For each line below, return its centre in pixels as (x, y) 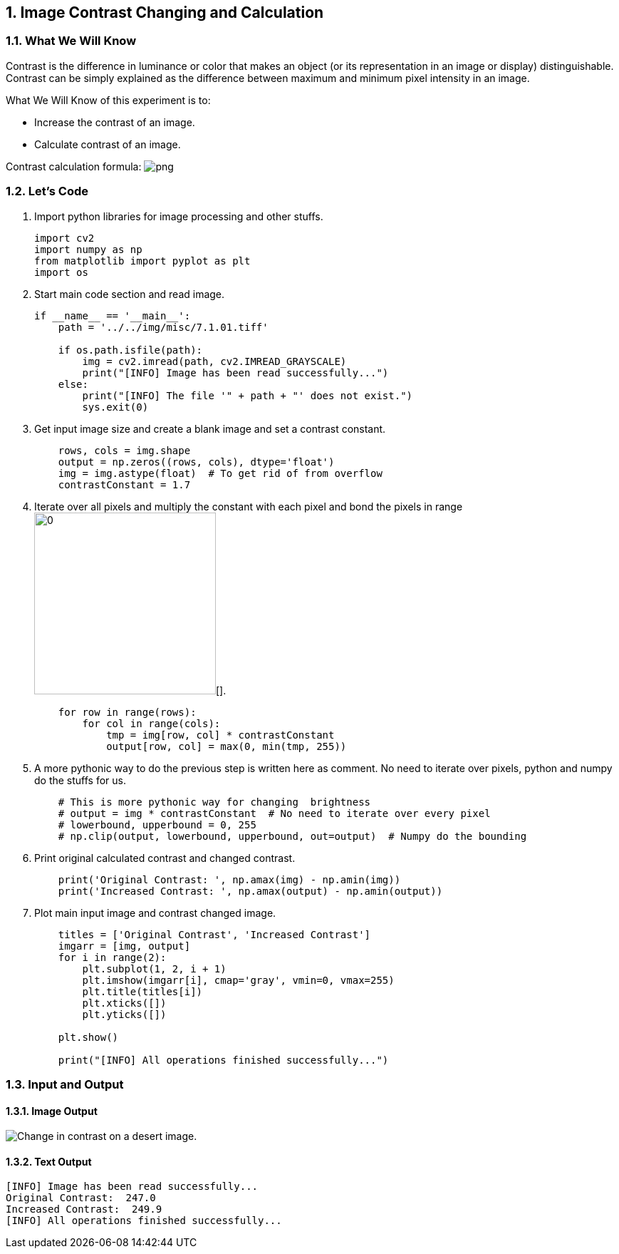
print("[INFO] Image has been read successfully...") (235, 372)
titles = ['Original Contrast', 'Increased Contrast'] (214, 934)
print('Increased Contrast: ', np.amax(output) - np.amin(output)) (250, 891)
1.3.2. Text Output (49, 1161)
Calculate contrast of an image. (108, 144)
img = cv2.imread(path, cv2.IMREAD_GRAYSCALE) (214, 361)
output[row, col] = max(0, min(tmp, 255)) (227, 746)
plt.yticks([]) (124, 1014)
